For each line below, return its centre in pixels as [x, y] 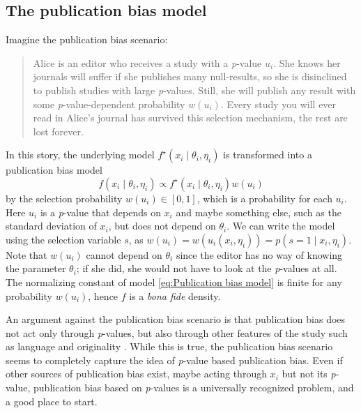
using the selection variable [63, 239]
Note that [26, 254]
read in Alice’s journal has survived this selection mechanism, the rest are [190, 118]
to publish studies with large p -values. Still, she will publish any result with [194, 90]
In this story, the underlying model [80, 155]
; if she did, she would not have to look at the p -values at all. [207, 268]
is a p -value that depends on [100, 212]
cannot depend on [124, 254]
